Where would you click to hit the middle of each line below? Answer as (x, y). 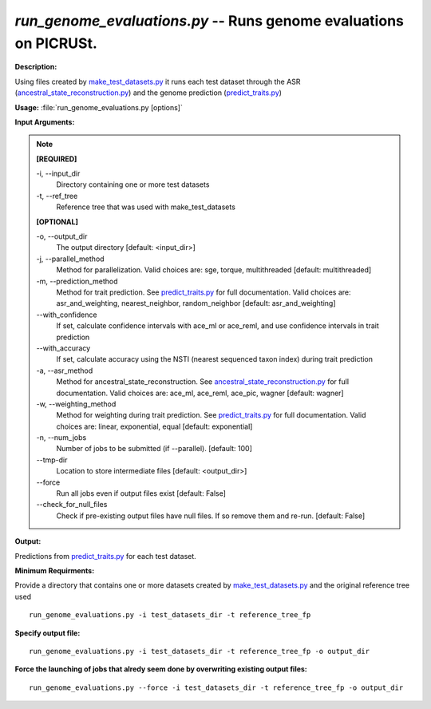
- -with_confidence (67, 315)
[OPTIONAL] (57, 222)
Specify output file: (47, 633)
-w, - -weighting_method (76, 404)
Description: (36, 67)
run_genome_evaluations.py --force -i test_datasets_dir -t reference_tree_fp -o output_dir (216, 687)
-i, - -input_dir (58, 174)
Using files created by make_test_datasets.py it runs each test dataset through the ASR (158, 81)
